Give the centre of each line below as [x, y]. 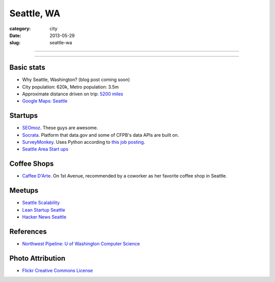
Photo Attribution [37, 258]
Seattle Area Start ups [45, 149]
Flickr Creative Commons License [58, 270]
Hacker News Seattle [44, 217]
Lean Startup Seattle [44, 210]
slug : [15, 43]
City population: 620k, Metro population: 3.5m [71, 87]
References [28, 231]
